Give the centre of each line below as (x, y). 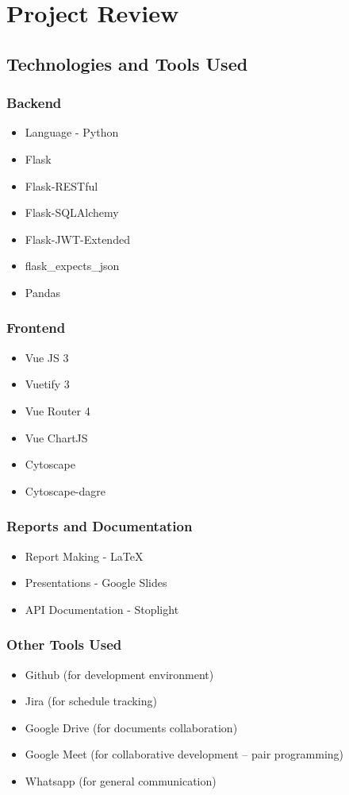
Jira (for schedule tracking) (91, 701)
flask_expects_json (72, 266)
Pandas (43, 292)
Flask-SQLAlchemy (72, 212)
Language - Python (72, 132)
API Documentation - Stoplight (102, 609)
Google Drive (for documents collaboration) (131, 727)
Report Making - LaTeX (84, 556)
